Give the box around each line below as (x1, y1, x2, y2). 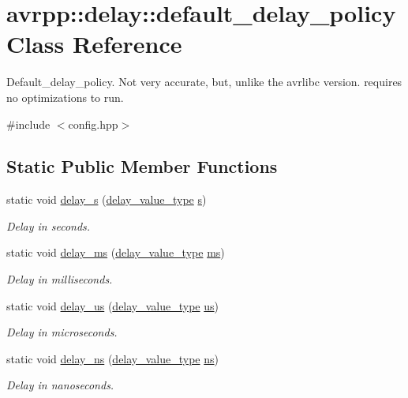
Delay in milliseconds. (6, 271, 113, 287)
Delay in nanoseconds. (6, 377, 114, 393)
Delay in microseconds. (6, 324, 118, 340)
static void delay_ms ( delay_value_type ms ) (6, 244, 225, 261)
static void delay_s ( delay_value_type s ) (6, 191, 207, 208)
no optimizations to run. (6, 88, 124, 105)
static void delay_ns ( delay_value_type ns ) (6, 350, 219, 366)
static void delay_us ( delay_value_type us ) (6, 297, 219, 314)
